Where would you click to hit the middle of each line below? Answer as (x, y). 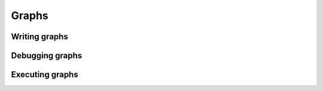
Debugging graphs (47, 56)
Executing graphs (45, 75)
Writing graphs (39, 37)
